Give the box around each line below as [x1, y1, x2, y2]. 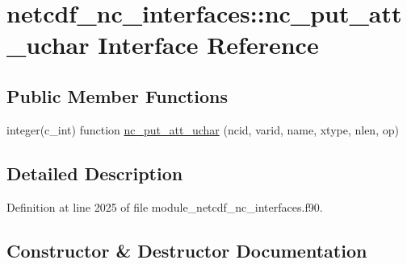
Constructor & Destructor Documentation [6, 237, 367, 262]
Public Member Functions [6, 83, 228, 108]
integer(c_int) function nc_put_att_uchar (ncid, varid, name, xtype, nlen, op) [6, 121, 399, 138]
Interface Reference [98, 28, 319, 61]
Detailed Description [6, 160, 183, 185]
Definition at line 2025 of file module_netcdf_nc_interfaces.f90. [6, 198, 323, 215]
